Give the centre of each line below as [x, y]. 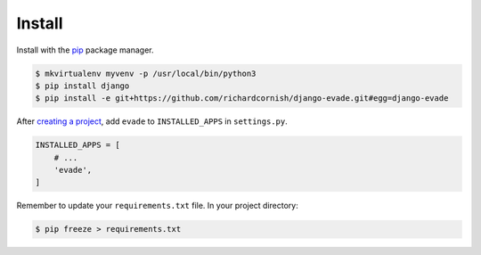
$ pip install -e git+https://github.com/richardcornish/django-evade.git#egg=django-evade [242, 99]
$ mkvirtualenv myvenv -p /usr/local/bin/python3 [146, 73]
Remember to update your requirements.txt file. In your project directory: [157, 206]
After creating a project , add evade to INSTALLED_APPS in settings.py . [152, 121]
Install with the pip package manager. [85, 50]
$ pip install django [82, 86]
